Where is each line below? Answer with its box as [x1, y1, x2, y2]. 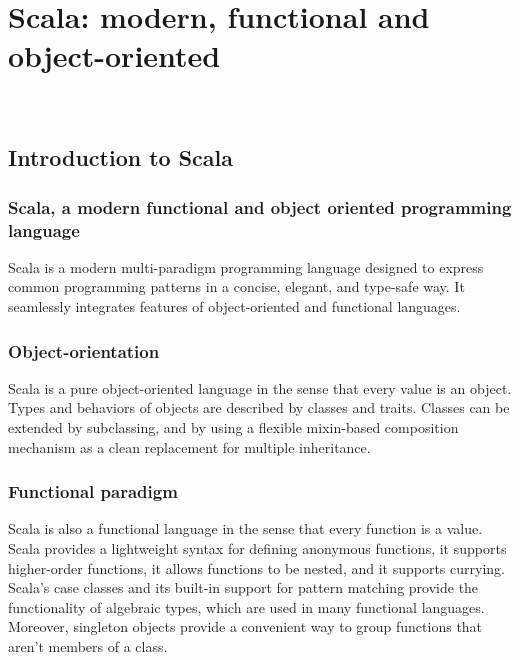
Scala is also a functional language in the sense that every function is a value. [8, 518, 483, 539]
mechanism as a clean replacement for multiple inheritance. [8, 436, 371, 457]
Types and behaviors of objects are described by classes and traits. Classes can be [8, 397, 510, 418]
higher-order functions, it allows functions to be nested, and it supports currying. [8, 557, 505, 578]
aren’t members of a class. [8, 635, 168, 656]
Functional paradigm [8, 479, 178, 504]
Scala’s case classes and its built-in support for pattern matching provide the [8, 577, 479, 598]
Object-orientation [8, 338, 160, 363]
